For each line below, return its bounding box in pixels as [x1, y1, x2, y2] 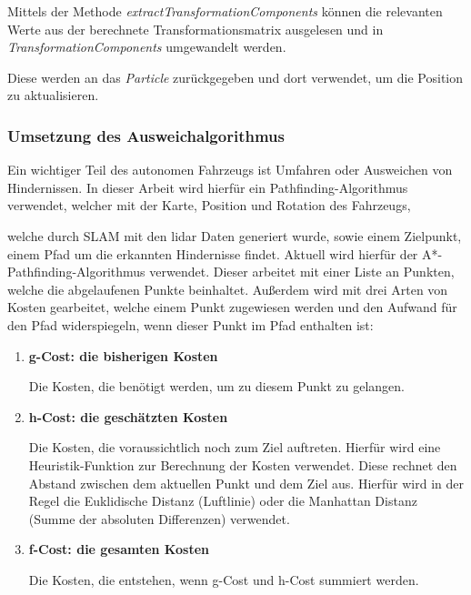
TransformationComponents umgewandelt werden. [7, 37, 286, 56]
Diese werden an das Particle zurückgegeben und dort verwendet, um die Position [7, 67, 464, 86]
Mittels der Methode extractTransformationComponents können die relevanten [7, 2, 443, 20]
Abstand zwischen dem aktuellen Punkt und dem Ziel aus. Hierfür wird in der [28, 473, 464, 492]
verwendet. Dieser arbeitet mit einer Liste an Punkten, [149, 262, 455, 281]
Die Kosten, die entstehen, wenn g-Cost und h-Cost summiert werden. [28, 570, 419, 589]
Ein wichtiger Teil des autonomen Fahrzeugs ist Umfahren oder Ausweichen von [7, 160, 453, 179]
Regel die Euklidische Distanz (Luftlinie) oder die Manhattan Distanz [28, 491, 417, 510]
